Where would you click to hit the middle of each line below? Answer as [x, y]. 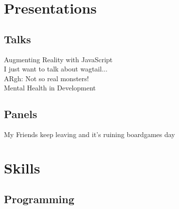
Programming [39, 199]
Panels [21, 114]
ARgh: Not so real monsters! [46, 78]
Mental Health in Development [50, 88]
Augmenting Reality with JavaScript [58, 59]
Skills [22, 167]
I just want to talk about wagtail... [56, 69]
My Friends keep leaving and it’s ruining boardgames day [89, 134]
